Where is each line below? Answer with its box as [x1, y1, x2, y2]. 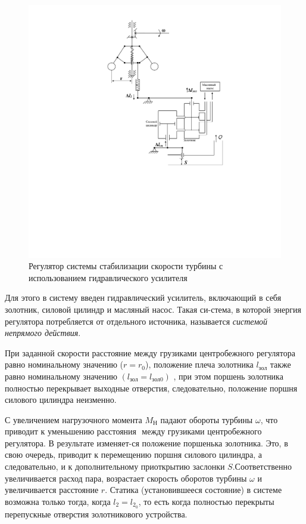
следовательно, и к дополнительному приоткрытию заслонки [5, 460, 225, 473]
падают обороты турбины [160, 413, 253, 426]
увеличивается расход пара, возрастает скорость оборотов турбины [5, 471, 247, 484]
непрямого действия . [5, 326, 81, 339]
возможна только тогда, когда [5, 495, 111, 507]
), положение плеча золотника [145, 358, 254, 371]
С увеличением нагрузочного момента [5, 413, 142, 426]
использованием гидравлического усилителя [29, 271, 188, 283]
